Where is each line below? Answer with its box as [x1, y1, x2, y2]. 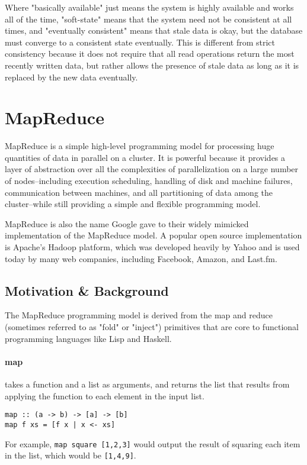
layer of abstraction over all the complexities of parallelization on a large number [5, 163, 299, 175]
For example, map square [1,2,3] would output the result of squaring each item [5, 437, 300, 450]
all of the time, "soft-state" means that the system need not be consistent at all [5, 12, 292, 25]
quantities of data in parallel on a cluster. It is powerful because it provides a [5, 151, 286, 163]
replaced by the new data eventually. [5, 70, 138, 83]
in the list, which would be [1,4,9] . [5, 449, 136, 461]
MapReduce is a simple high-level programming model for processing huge [5, 140, 274, 152]
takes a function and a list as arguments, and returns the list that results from [5, 378, 290, 390]
